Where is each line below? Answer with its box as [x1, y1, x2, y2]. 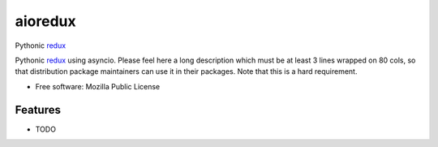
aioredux [15, 12, 76, 30]
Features [15, 102, 61, 117]
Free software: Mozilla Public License [35, 81, 161, 91]
